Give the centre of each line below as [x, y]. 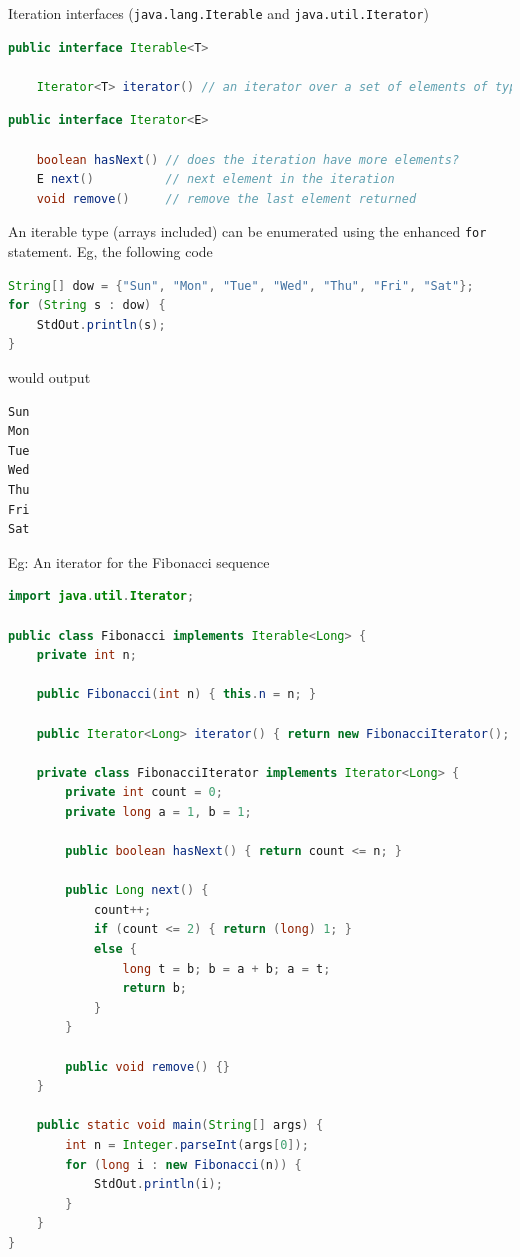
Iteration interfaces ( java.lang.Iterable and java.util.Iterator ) [218, 13]
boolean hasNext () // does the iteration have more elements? [248, 159]
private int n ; [86, 655]
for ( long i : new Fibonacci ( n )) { [183, 1164]
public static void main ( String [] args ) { [180, 1125]
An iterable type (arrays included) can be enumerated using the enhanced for [247, 231]
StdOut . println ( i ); [158, 1184]
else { [115, 949]
